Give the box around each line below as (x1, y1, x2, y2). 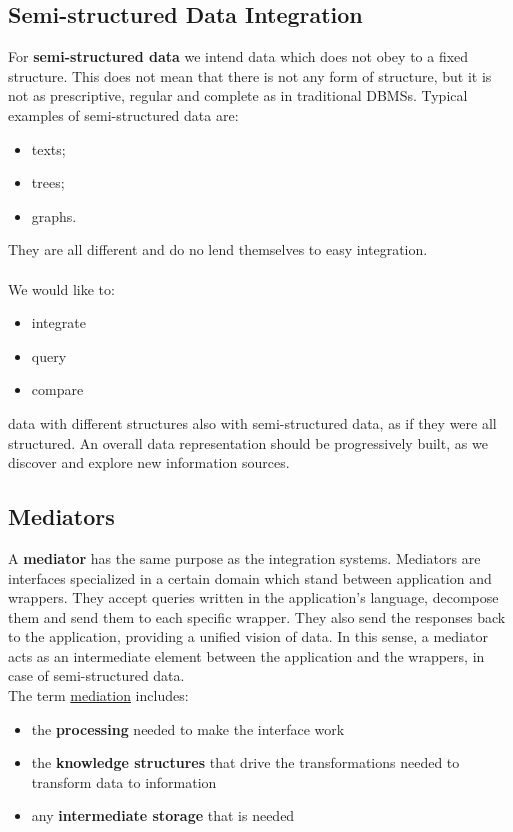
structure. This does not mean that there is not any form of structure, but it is (8, 65, 492, 86)
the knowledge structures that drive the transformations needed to (31, 752, 460, 773)
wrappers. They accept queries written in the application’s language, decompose (8, 587, 499, 608)
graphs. (31, 205, 77, 226)
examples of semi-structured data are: (8, 104, 239, 125)
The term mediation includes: (8, 685, 189, 706)
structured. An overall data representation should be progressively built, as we (8, 432, 488, 453)
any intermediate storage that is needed (31, 805, 295, 826)
